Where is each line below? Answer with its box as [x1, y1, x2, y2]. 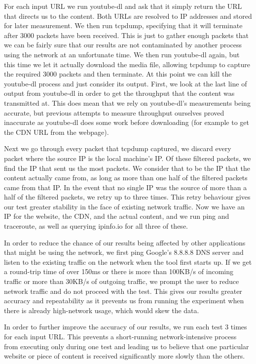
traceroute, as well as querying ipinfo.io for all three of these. [4, 221, 188, 231]
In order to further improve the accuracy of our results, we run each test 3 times [4, 322, 247, 332]
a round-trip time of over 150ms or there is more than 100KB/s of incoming [4, 266, 233, 277]
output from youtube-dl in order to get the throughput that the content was [4, 88, 235, 98]
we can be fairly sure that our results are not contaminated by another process [4, 40, 242, 50]
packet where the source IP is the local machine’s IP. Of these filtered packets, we [4, 153, 251, 163]
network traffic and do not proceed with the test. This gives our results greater [4, 285, 242, 296]
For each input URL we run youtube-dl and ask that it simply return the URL [4, 1, 242, 11]
